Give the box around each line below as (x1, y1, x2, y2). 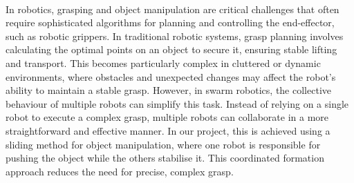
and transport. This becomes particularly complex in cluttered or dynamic (6, 55, 321, 70)
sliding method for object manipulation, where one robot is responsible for (6, 137, 321, 151)
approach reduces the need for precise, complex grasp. (6, 164, 234, 178)
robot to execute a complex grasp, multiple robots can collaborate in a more (6, 110, 328, 124)
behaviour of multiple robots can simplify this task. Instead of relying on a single (6, 96, 349, 110)
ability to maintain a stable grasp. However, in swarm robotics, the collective (6, 83, 331, 97)
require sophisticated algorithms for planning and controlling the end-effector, (6, 15, 335, 30)
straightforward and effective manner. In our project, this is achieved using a (6, 123, 330, 137)
